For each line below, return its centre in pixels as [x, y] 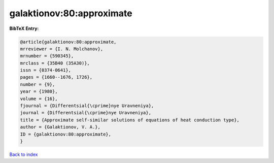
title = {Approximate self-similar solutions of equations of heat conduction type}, [130, 120]
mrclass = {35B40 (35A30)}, [55, 63]
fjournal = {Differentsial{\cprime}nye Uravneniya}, [87, 106]
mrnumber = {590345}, [47, 56]
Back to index [24, 154]
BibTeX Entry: [24, 28]
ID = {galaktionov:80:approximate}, [66, 134]
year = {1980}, [39, 92]
